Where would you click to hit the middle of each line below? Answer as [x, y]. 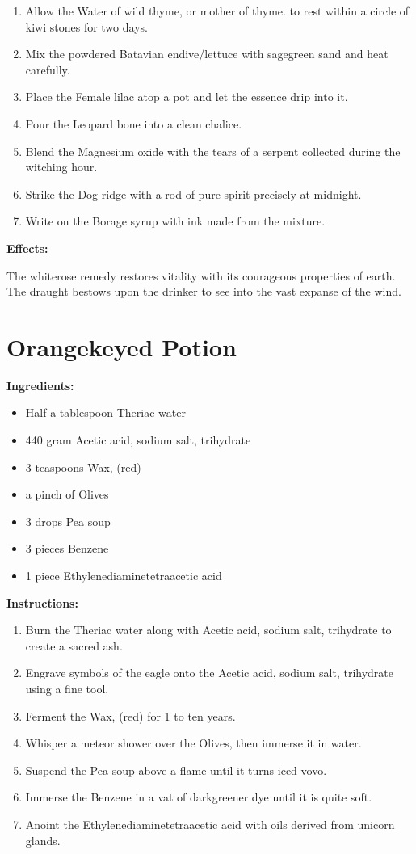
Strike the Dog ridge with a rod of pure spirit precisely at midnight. [193, 194]
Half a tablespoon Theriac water [105, 412]
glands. [43, 840]
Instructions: [42, 602]
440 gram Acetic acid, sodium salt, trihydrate [138, 440]
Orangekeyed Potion [122, 346]
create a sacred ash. [74, 645]
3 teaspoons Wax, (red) [83, 467]
